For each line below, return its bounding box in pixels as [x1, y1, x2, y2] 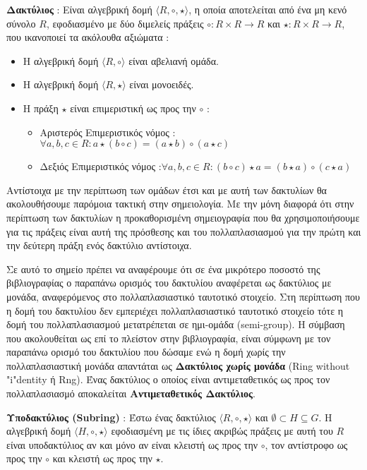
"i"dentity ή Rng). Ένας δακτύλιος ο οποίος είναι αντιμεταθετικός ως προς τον [6, 372, 330, 387]
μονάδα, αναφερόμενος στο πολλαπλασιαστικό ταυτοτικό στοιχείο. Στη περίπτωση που [6, 289, 361, 303]
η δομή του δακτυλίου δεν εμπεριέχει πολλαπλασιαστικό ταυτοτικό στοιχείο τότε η [6, 303, 343, 318]
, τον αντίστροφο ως [265, 437, 348, 452]
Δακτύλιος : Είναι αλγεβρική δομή [6, 2, 152, 16]
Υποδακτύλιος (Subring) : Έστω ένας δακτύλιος [6, 409, 216, 424]
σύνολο [6, 16, 36, 30]
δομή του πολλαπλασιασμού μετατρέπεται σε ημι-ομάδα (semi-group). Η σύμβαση [6, 317, 345, 332]
